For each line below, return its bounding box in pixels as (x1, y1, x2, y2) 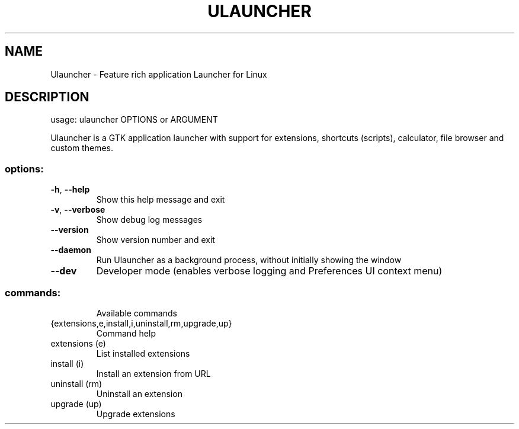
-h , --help (50, 184, 90, 195)
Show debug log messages (96, 214, 203, 225)
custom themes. (50, 143, 113, 153)
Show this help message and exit (96, 194, 225, 205)
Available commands (96, 308, 177, 318)
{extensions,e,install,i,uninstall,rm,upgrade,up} (50, 318, 232, 328)
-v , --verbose (50, 204, 105, 215)
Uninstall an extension (96, 388, 182, 399)
